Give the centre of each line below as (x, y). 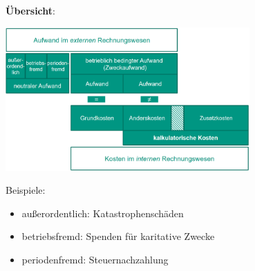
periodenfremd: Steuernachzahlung (95, 260)
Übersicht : (30, 10)
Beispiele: (26, 190)
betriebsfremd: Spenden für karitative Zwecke (118, 236)
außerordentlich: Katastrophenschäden (103, 213)
